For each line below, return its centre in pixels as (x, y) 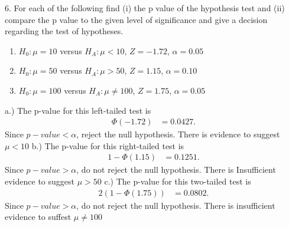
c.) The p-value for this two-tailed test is (178, 181)
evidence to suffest (38, 217)
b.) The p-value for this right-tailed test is (108, 145)
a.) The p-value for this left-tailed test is (78, 110)
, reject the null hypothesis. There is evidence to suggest (178, 134)
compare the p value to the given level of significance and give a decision (136, 19)
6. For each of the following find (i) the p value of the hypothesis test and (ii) (145, 8)
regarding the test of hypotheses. (64, 31)
